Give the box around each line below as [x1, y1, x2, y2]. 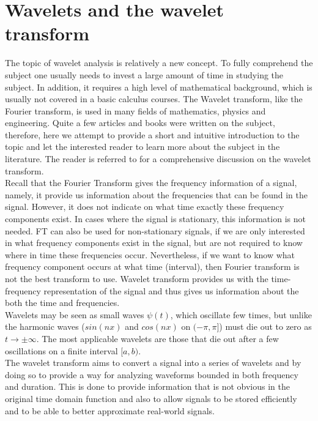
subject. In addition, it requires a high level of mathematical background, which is [5, 80, 312, 93]
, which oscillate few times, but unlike [170, 308, 312, 321]
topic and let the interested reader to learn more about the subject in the [5, 140, 280, 153]
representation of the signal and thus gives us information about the [43, 284, 299, 297]
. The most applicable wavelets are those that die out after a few [36, 332, 279, 345]
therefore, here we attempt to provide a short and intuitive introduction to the [5, 128, 300, 141]
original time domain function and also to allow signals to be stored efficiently [5, 392, 297, 404]
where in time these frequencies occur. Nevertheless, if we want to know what [5, 248, 295, 261]
